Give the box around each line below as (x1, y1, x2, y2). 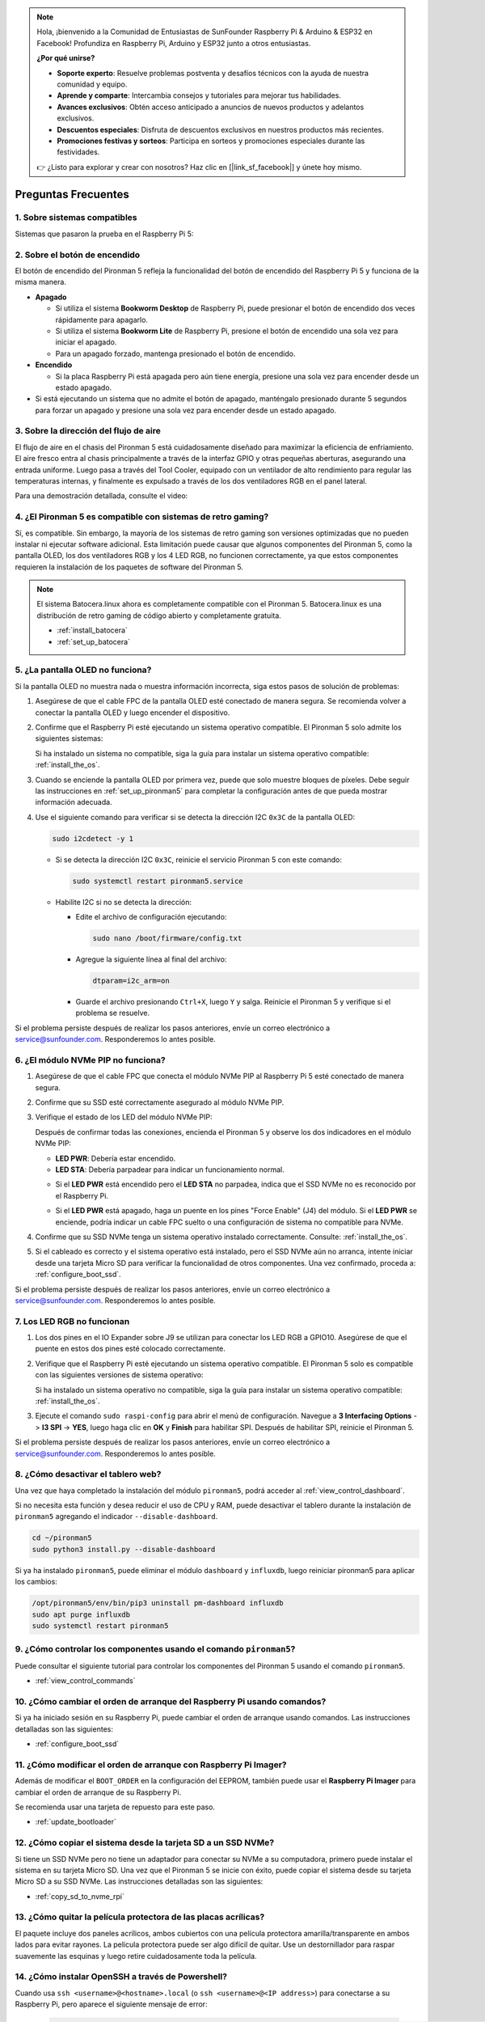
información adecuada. (35, 797, 112, 807)
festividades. (57, 147, 100, 157)
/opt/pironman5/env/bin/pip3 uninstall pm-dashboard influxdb (32, 1598, 284, 1608)
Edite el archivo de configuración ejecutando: (75, 912, 227, 922)
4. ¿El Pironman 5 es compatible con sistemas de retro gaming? (15, 511, 269, 522)
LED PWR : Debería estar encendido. (55, 1153, 176, 1163)
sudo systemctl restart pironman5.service (72, 876, 243, 886)
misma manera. (15, 277, 66, 287)
